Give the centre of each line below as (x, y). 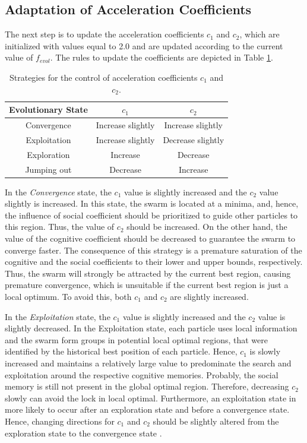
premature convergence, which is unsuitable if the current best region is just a (147, 285)
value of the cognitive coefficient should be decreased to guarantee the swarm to (150, 238)
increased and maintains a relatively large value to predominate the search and (148, 363)
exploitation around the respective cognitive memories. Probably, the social (142, 374)
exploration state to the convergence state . (83, 433)
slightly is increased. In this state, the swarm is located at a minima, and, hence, (152, 203)
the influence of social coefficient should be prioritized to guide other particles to (151, 215)
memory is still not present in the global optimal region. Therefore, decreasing (147, 386)
